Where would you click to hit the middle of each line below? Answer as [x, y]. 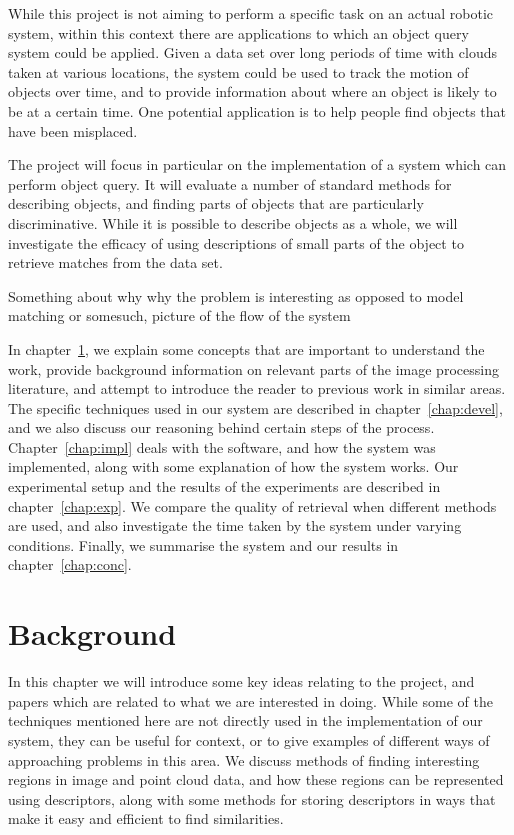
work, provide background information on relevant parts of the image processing [253, 368]
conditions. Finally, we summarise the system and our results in [203, 544]
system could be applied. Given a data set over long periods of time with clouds [252, 52]
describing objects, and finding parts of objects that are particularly [216, 203]
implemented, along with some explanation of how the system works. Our [233, 466]
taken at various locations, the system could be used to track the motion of [238, 71]
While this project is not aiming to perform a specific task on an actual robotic [251, 13]
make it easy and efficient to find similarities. [146, 818]
